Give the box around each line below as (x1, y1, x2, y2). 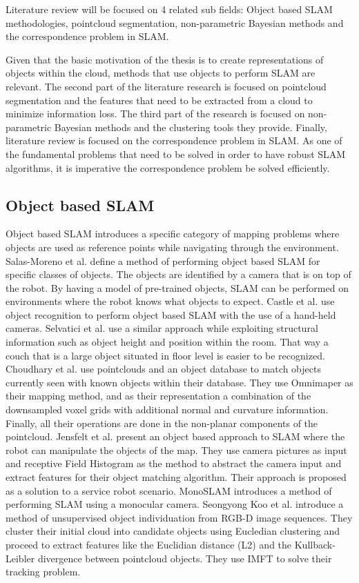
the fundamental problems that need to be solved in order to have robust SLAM (6, 146, 346, 161)
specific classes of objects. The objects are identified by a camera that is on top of (6, 267, 351, 281)
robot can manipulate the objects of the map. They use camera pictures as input (6, 442, 347, 457)
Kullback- (294, 537, 336, 551)
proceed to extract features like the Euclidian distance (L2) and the (6, 537, 292, 551)
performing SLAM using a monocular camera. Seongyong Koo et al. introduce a (6, 497, 344, 511)
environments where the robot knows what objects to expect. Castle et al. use (6, 294, 335, 308)
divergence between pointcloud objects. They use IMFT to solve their (37, 551, 332, 565)
